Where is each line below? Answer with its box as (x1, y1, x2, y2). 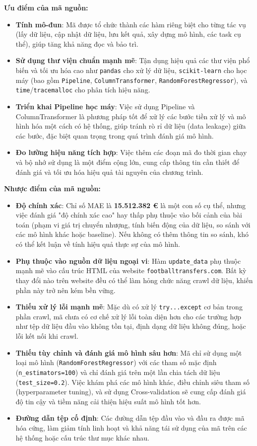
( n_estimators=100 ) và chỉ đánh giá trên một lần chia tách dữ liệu (15, 367, 220, 377)
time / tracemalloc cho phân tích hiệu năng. (15, 84, 150, 95)
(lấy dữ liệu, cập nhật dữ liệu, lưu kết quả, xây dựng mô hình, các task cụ (15, 29, 241, 39)
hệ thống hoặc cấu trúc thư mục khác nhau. (15, 432, 149, 443)
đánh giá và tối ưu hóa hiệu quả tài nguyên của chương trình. (15, 166, 203, 177)
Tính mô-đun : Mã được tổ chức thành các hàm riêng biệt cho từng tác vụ (15, 19, 246, 29)
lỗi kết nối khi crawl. (15, 331, 78, 341)
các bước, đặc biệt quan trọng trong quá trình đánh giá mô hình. (15, 130, 214, 141)
